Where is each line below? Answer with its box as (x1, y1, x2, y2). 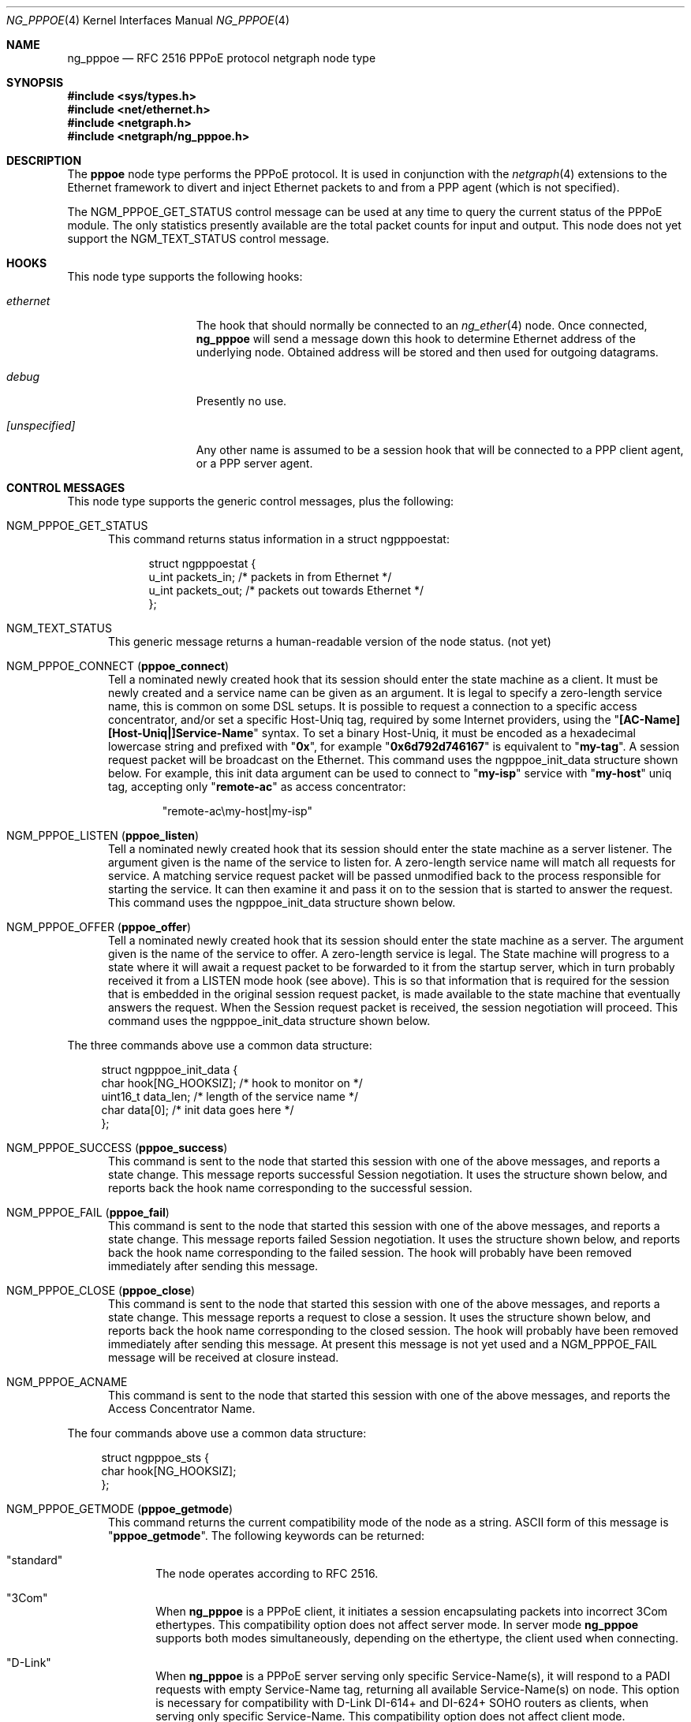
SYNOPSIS (6, 76, 64, 89)
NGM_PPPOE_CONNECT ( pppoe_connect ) (6, 659, 230, 673)
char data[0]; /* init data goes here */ (101, 1103, 294, 1116)
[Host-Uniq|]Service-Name (108, 726, 254, 740)
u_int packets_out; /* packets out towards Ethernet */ (148, 583, 424, 597)
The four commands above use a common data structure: (67, 1426, 367, 1440)
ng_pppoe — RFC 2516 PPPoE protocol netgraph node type (67, 51, 376, 65)
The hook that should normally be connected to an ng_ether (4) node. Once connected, (196, 319, 648, 332)
